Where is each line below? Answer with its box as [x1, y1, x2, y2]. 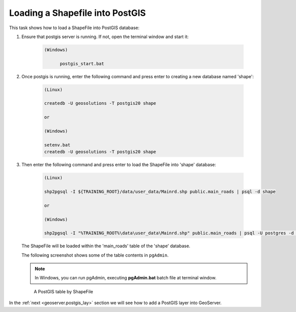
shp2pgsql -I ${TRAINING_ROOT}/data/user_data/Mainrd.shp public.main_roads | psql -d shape [44, 188, 276, 194]
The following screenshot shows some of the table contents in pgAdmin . [21, 252, 169, 258]
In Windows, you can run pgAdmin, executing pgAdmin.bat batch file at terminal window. [35, 275, 217, 281]
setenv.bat [44, 142, 71, 148]
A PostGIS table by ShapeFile [34, 288, 93, 294]
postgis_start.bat [60, 61, 105, 66]
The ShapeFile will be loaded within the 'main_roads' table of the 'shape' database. [21, 243, 190, 249]
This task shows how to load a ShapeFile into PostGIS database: [9, 25, 140, 31]
